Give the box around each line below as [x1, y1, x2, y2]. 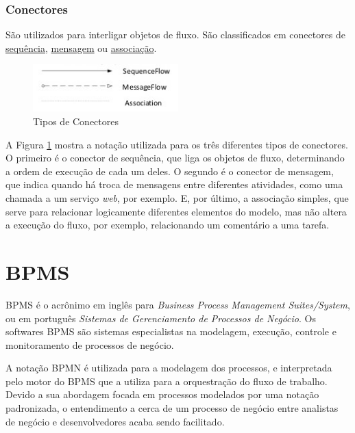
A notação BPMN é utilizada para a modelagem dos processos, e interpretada [5, 360, 332, 375]
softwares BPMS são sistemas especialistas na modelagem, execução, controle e [5, 324, 336, 339]
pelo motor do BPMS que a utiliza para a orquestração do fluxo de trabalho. [5, 373, 328, 388]
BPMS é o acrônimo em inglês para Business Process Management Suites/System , [5, 297, 350, 311]
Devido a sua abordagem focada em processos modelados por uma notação [5, 387, 319, 402]
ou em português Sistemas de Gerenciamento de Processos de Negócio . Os [5, 311, 316, 325]
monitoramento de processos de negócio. [5, 337, 174, 352]
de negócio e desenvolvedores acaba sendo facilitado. [5, 414, 225, 428]
